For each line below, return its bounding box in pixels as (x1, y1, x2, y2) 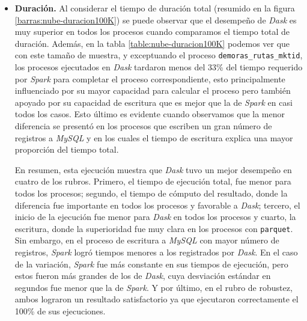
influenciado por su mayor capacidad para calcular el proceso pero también (14, 84, 291, 97)
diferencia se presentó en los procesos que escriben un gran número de (14, 120, 272, 132)
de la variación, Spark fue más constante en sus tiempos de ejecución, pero (14, 257, 288, 270)
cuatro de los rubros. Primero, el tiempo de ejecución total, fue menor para (14, 175, 291, 188)
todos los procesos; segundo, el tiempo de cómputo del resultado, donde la (14, 186, 288, 199)
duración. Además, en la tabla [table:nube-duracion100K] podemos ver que (14, 37, 290, 49)
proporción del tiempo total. (14, 143, 119, 156)
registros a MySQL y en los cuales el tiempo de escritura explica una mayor (14, 131, 293, 144)
